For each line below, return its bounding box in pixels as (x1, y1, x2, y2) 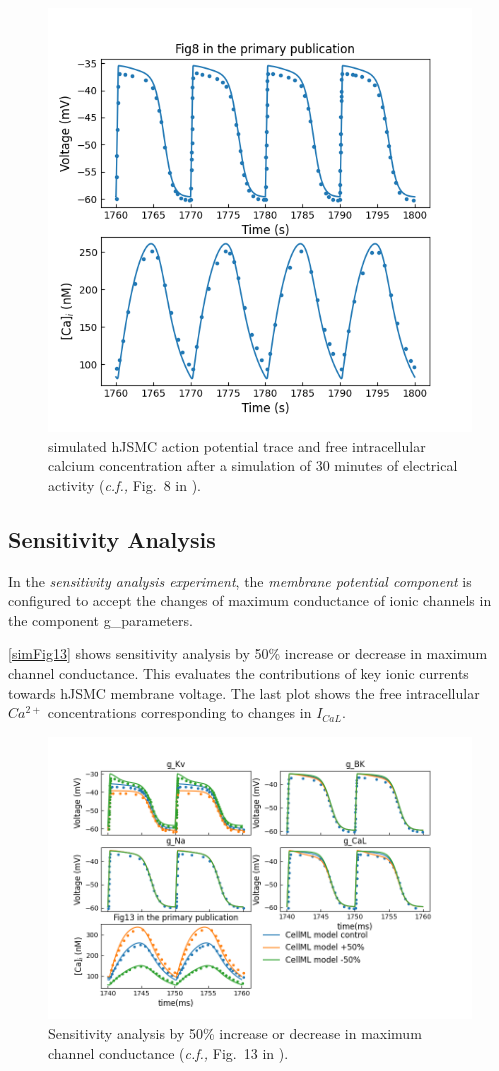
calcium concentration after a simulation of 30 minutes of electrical (48, 455, 458, 476)
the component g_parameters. (8, 609, 193, 630)
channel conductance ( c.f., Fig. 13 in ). (48, 1042, 289, 1063)
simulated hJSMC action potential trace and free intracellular (48, 435, 426, 456)
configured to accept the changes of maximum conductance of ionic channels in (8, 590, 492, 611)
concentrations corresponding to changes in (47, 702, 312, 723)
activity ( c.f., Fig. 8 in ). (48, 474, 201, 495)
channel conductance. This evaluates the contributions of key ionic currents (8, 662, 469, 683)
